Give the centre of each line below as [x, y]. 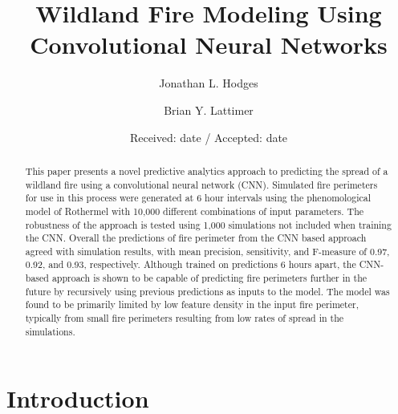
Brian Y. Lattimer [209, 110]
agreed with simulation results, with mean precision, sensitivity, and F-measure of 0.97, [207, 251]
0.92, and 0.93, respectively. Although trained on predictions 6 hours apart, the [191, 264]
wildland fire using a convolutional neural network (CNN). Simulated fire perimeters [201, 184]
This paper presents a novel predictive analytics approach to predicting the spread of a [207, 170]
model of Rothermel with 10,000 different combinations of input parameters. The [195, 211]
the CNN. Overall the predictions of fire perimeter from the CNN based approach [196, 238]
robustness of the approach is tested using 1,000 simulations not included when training [208, 224]
